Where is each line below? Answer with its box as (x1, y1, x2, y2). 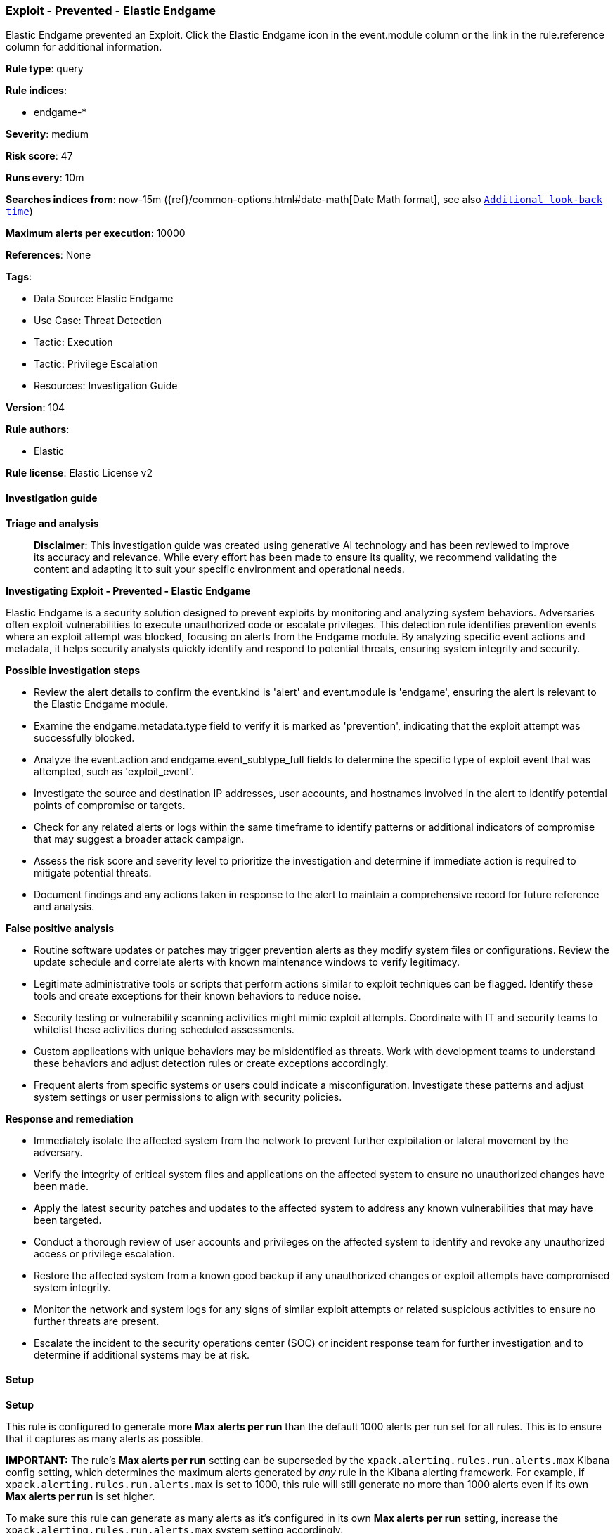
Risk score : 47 (6, 150, 73, 162)
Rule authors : (6, 423, 70, 436)
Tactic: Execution (34, 336, 113, 349)
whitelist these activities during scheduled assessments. (34, 1023, 294, 1035)
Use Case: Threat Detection (34, 314, 162, 327)
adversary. (34, 1146, 83, 1158)
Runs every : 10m (6, 172, 84, 184)
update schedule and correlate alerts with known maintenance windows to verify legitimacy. (34, 955, 460, 968)
